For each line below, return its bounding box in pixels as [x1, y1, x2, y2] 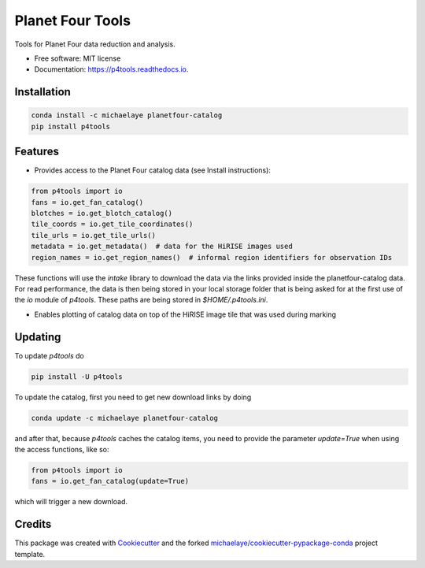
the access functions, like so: [14, 444, 109, 454]
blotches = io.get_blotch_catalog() [31, 209, 173, 217]
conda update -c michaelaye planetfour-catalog [31, 414, 218, 422]
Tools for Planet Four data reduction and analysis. [14, 39, 176, 49]
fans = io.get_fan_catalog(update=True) [31, 477, 189, 486]
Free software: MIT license [34, 54, 121, 63]
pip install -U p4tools [31, 372, 124, 381]
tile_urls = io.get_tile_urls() [31, 231, 157, 239]
